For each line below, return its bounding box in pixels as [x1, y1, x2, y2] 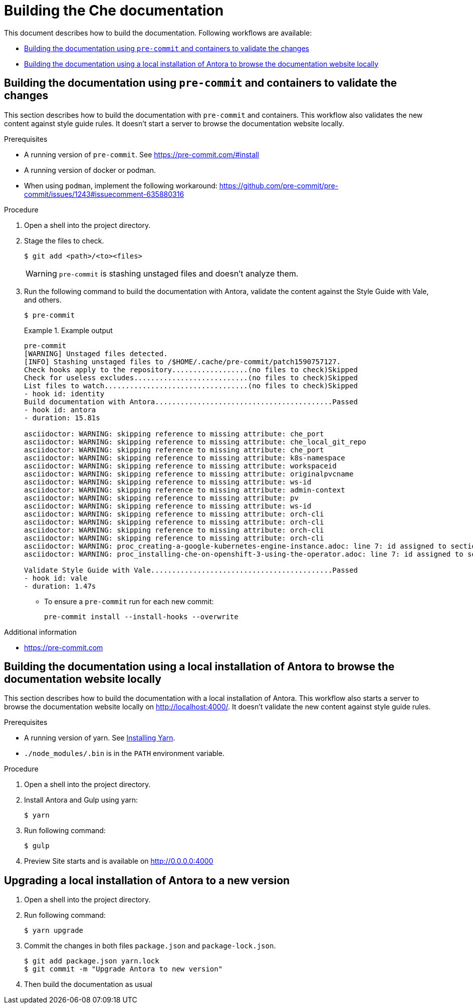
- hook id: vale [24, 574, 88, 582]
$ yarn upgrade [24, 926, 84, 935]
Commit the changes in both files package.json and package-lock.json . [24, 941, 276, 950]
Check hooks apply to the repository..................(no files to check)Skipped [24, 365, 358, 374]
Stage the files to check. [24, 236, 104, 245]
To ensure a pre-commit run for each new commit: [44, 597, 214, 606]
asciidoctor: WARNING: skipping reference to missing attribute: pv [24, 493, 299, 502]
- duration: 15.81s [24, 413, 100, 422]
